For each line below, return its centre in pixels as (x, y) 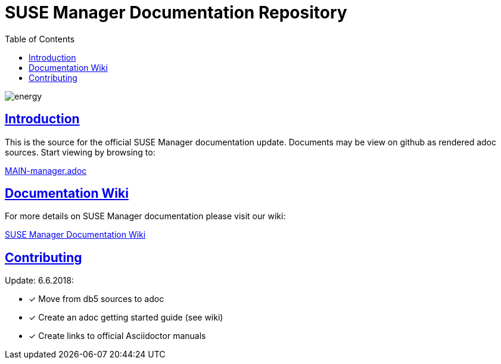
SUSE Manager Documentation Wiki (75, 235)
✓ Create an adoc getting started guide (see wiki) (126, 318)
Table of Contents (40, 39)
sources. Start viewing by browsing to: (80, 152)
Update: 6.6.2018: (39, 281)
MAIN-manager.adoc (46, 170)
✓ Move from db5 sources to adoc (97, 299)
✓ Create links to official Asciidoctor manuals (117, 336)
